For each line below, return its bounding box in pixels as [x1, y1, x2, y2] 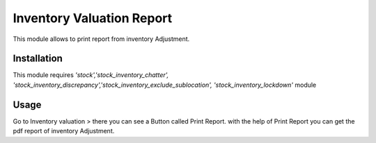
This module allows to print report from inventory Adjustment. [13, 35, 190, 43]
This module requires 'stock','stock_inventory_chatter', [13, 71, 169, 79]
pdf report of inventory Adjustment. [13, 127, 115, 135]
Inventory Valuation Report [13, 10, 173, 26]
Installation [13, 53, 63, 65]
